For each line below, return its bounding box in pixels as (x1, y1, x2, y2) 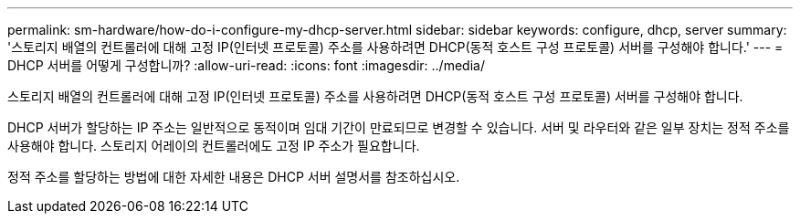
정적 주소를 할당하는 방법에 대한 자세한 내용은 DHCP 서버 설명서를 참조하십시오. (7, 169, 460, 184)
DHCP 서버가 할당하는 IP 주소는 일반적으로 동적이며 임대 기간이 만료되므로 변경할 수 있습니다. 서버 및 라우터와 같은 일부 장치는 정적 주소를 (7, 120, 790, 135)
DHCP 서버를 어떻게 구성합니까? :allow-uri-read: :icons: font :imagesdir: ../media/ (7, 58, 485, 73)
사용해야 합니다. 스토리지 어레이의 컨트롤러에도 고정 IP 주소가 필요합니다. (7, 138, 420, 153)
